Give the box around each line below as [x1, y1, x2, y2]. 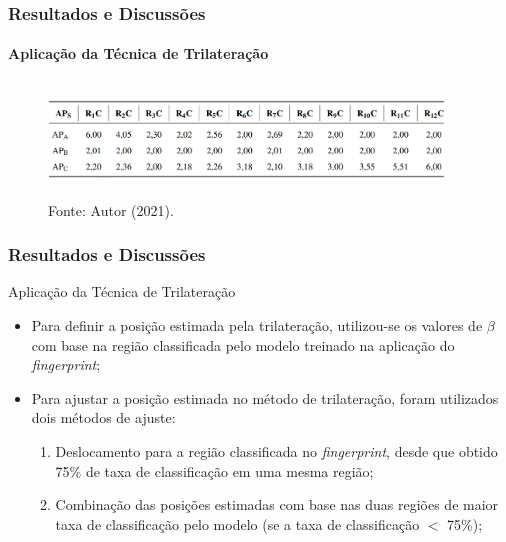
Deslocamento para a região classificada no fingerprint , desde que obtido [55, 440, 498, 461]
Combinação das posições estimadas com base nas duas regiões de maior [55, 494, 499, 515]
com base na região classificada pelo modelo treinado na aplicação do [31, 334, 455, 355]
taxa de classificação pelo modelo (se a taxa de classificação [55, 513, 420, 534]
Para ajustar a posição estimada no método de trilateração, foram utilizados [31, 387, 499, 408]
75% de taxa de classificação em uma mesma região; [55, 460, 374, 481]
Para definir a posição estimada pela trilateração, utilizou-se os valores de [31, 315, 483, 336]
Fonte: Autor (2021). [48, 199, 174, 220]
